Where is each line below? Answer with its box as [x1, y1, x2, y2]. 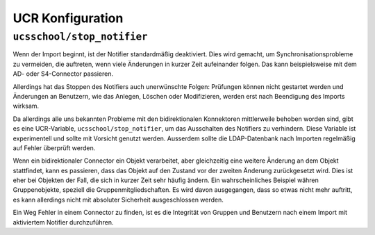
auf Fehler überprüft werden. [12, 143, 96, 152]
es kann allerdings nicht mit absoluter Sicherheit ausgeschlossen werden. [12, 195, 224, 204]
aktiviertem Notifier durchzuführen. [12, 218, 114, 226]
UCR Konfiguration [12, 10, 124, 26]
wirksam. [12, 102, 40, 111]
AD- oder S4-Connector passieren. [12, 70, 114, 78]
